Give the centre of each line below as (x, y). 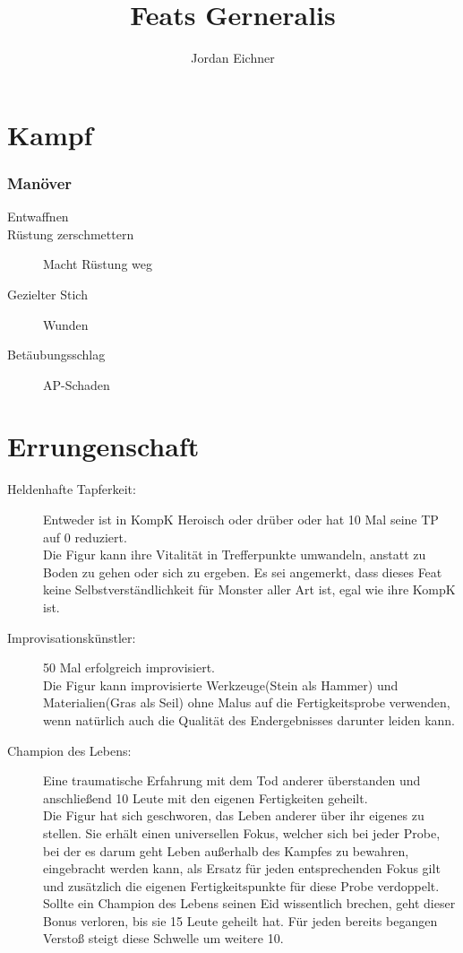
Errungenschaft (103, 446)
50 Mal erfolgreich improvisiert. (129, 667)
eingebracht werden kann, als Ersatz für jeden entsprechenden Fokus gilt (242, 868)
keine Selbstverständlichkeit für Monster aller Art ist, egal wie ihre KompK (249, 589)
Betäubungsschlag (56, 355)
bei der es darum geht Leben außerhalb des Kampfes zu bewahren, (226, 850)
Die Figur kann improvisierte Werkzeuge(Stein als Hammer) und (221, 684)
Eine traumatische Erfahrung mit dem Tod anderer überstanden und (232, 780)
